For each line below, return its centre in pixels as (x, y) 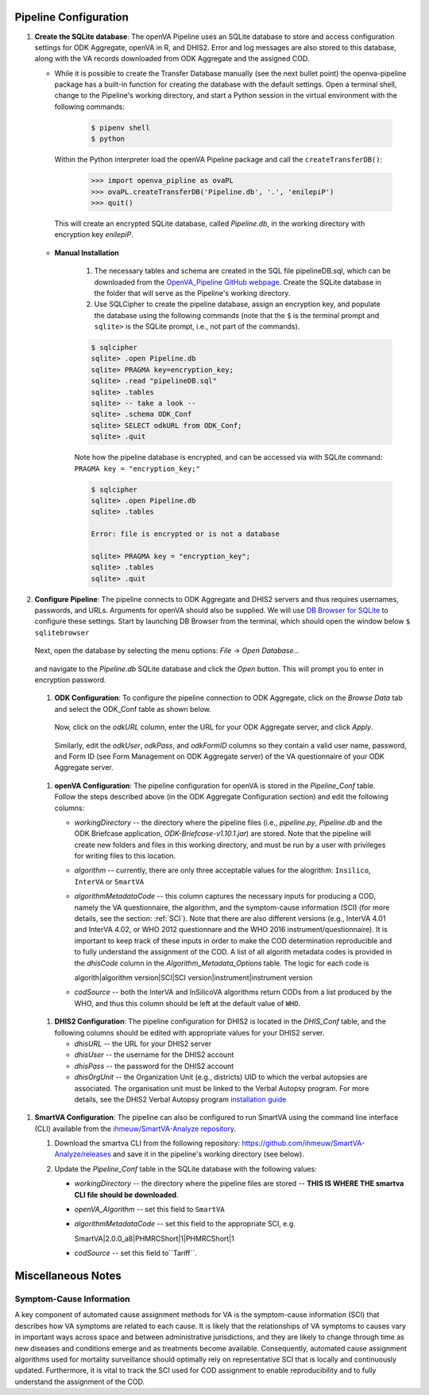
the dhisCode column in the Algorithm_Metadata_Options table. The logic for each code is (222, 963)
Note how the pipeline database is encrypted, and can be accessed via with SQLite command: (228, 457)
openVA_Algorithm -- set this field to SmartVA (150, 1210)
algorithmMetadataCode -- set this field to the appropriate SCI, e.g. (185, 1224)
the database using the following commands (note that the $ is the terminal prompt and (237, 315)
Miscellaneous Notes (68, 1276)
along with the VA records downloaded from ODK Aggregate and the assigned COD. (172, 59)
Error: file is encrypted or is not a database (185, 534)
